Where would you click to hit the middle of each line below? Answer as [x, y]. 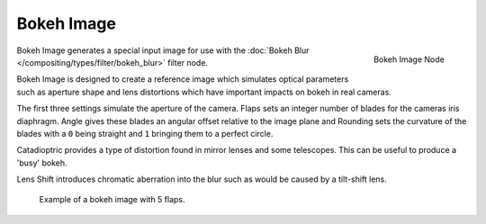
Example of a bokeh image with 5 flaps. [112, 200]
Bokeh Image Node [409, 59]
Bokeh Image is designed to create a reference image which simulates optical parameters [183, 79]
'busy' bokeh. [42, 163]
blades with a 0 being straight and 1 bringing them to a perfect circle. [145, 133]
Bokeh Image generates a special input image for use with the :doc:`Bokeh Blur [163, 50]
